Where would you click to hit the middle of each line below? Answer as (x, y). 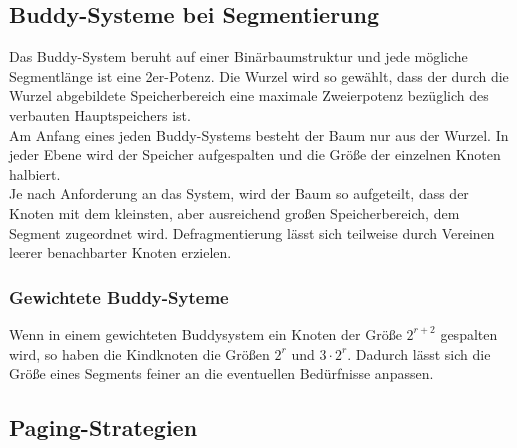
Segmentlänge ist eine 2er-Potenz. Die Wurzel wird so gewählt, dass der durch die (259, 75)
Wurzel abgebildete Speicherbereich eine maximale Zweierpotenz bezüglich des (249, 95)
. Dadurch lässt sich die (419, 353)
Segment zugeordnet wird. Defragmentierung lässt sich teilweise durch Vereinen (252, 232)
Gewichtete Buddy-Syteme (119, 296)
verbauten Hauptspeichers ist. (100, 114)
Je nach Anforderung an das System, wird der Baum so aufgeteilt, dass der (239, 193)
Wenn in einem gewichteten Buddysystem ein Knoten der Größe (205, 333)
